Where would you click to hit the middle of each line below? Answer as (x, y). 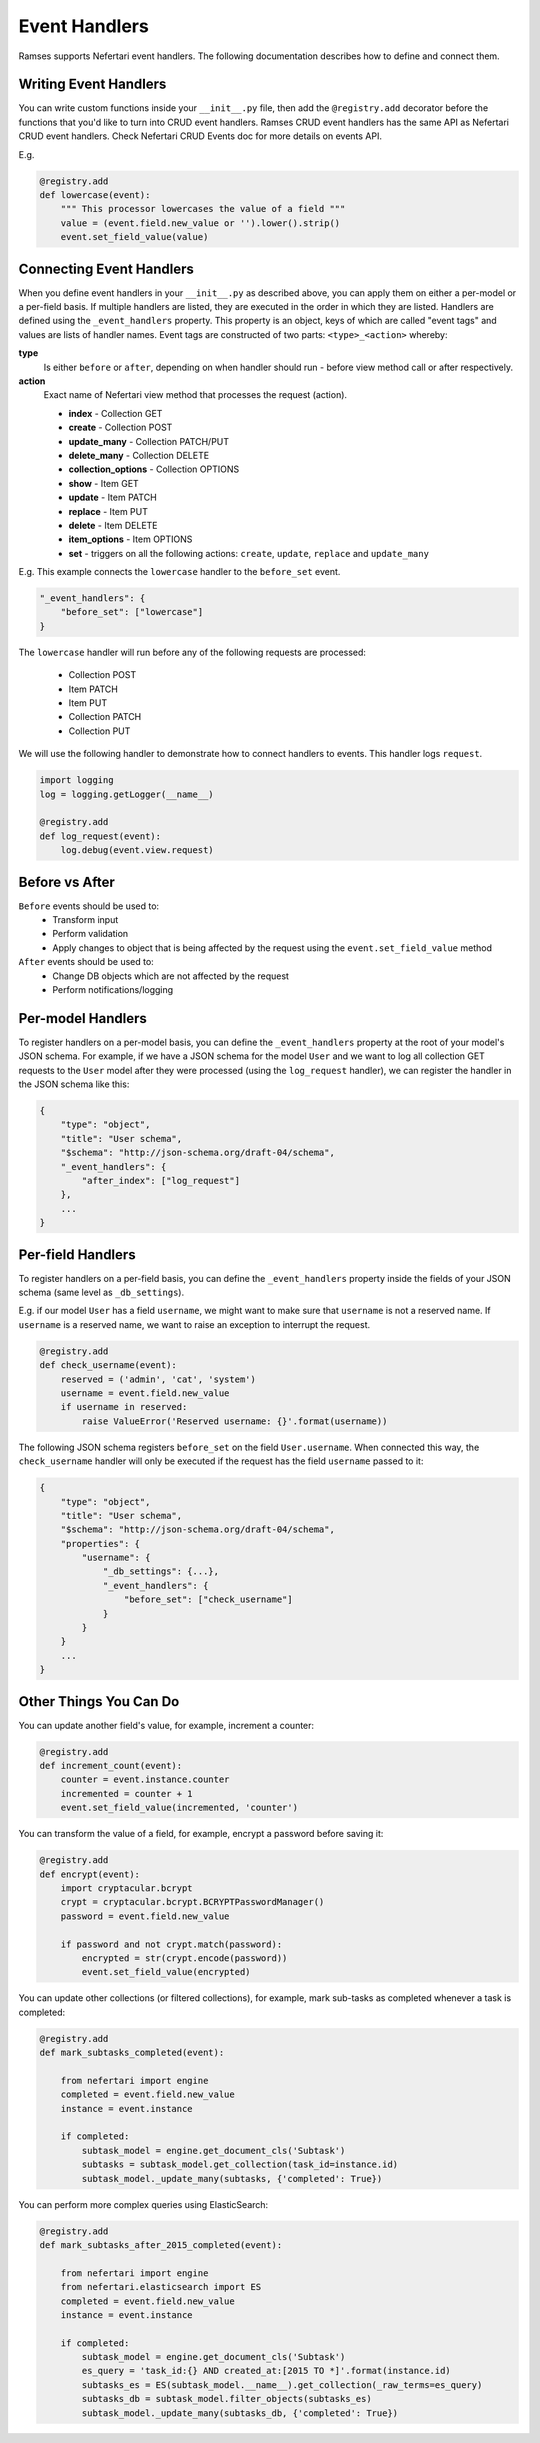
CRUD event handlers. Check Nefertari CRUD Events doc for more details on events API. (200, 136)
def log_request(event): (100, 836)
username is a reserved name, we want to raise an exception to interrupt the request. (194, 1324)
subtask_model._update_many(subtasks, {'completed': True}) (232, 2178)
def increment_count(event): (111, 1766)
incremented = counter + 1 (127, 1793)
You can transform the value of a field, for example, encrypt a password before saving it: (201, 1834)
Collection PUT (99, 731)
